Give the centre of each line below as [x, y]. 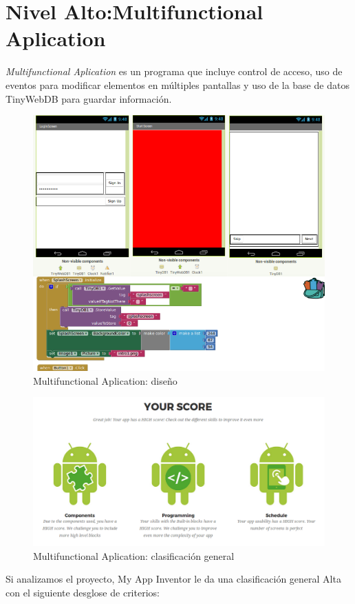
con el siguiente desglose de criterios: [83, 592]
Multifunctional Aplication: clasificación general [134, 555]
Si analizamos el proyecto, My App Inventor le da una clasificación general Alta [173, 579]
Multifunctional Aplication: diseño [105, 380]
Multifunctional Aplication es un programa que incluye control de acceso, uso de [174, 71]
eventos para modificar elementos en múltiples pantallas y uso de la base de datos [177, 84]
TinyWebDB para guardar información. [89, 98]
